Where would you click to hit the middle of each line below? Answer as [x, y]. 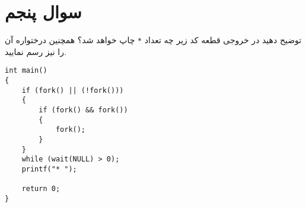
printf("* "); [49, 169]
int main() [26, 71]
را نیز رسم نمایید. [36, 51]
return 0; [41, 189]
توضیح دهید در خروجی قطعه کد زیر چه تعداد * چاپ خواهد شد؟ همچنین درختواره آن [153, 40]
